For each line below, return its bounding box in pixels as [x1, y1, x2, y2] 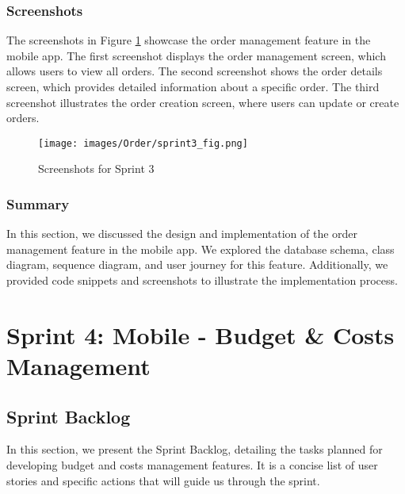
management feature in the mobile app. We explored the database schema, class [6, 240, 395, 257]
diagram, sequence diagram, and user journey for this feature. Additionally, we [6, 256, 388, 273]
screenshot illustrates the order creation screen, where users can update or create [6, 94, 399, 110]
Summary [6, 193, 70, 213]
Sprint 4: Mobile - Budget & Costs [6, 318, 395, 350]
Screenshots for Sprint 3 [38, 160, 155, 177]
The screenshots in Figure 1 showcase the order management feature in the [6, 32, 371, 48]
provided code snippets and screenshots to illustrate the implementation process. [6, 272, 398, 289]
